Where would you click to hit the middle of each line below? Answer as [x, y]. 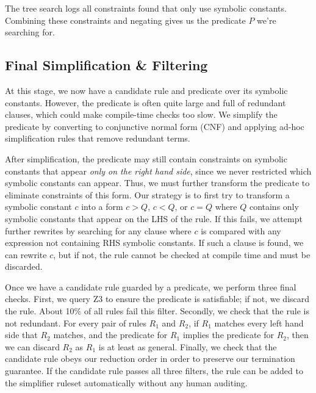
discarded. [24, 266]
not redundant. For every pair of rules [76, 323]
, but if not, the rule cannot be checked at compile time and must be [182, 254]
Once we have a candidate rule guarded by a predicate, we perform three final [151, 287]
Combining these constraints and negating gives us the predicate [125, 20]
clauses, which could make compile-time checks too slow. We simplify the [141, 114]
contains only [274, 207]
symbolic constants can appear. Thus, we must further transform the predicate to [157, 183]
